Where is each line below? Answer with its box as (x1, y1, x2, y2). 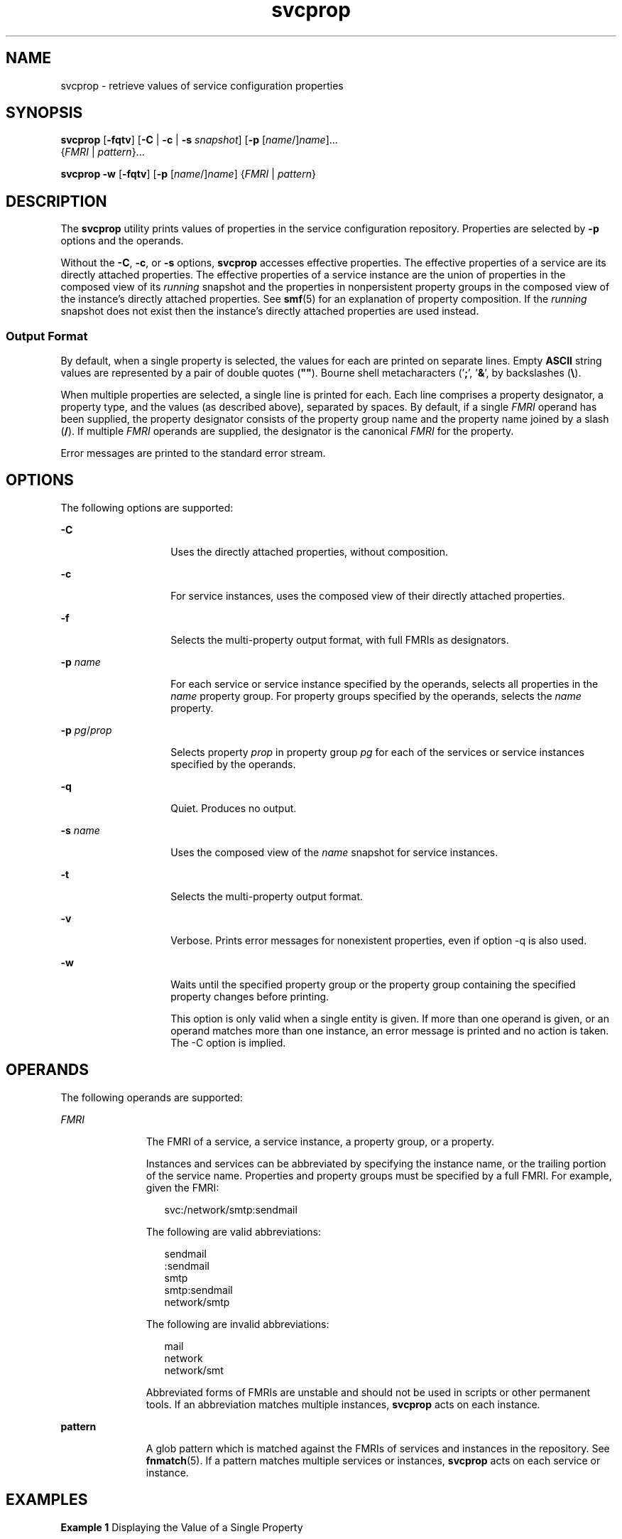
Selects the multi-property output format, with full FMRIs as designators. (170, 633, 509, 646)
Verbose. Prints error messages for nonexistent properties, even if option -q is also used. (170, 934, 587, 946)
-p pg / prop (60, 723, 112, 736)
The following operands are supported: (60, 1091, 243, 1103)
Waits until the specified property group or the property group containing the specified (170, 978, 576, 990)
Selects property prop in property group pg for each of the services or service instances (170, 745, 584, 758)
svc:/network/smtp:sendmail (164, 1203, 298, 1216)
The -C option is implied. (170, 1036, 286, 1049)
